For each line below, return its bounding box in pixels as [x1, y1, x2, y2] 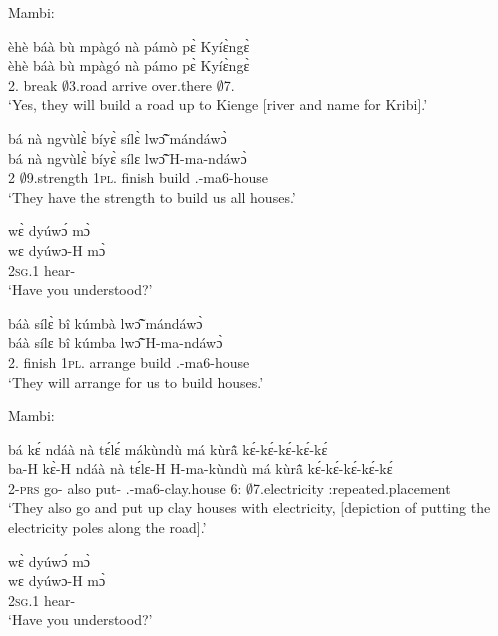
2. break [8, 74, 58, 95]
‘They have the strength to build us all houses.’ [8, 186, 296, 207]
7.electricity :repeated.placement [253, 477, 451, 498]
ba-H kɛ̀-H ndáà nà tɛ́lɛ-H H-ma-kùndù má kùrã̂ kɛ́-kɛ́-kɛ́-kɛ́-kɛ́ [8, 458, 393, 479]
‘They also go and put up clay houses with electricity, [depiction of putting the [8, 497, 491, 518]
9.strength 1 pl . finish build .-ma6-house [26, 167, 268, 188]
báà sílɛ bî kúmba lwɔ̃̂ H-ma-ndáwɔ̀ [8, 332, 223, 353]
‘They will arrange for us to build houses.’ [8, 371, 264, 392]
